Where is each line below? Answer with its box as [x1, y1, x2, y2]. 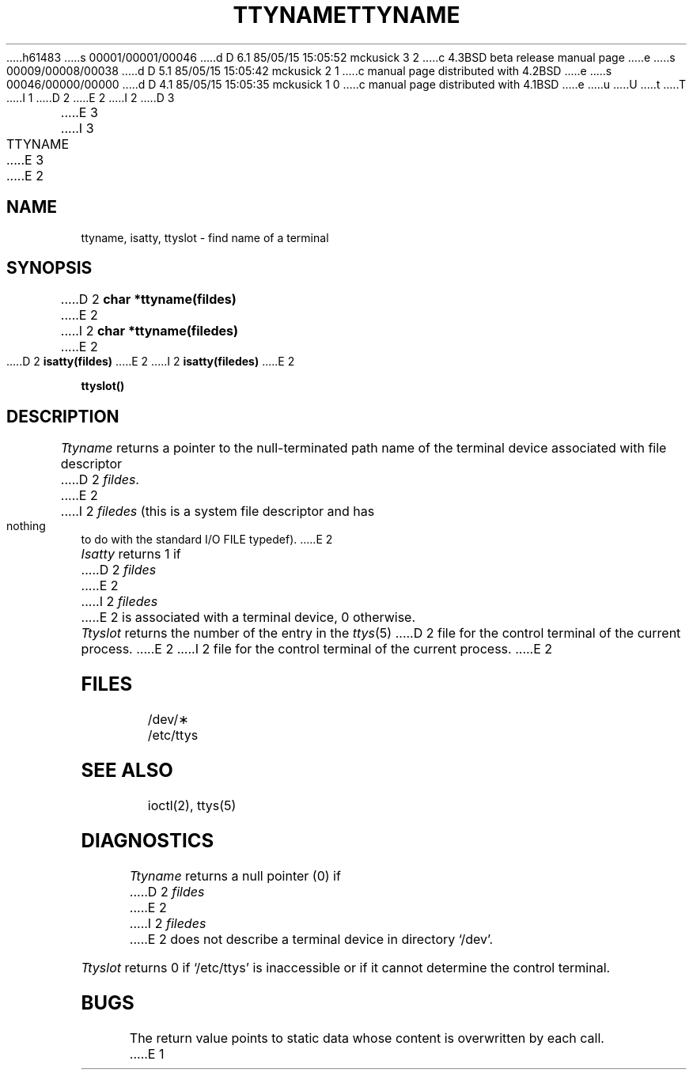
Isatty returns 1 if [81, 546, 181, 563]
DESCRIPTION [6, 406, 119, 426]
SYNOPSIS [6, 258, 93, 278]
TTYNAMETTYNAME [233, 2, 460, 28]
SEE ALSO [81, 759, 173, 782]
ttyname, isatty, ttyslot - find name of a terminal [81, 230, 329, 244]
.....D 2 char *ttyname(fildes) [60, 291, 237, 308]
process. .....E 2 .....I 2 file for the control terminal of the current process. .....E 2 [81, 641, 553, 657]
